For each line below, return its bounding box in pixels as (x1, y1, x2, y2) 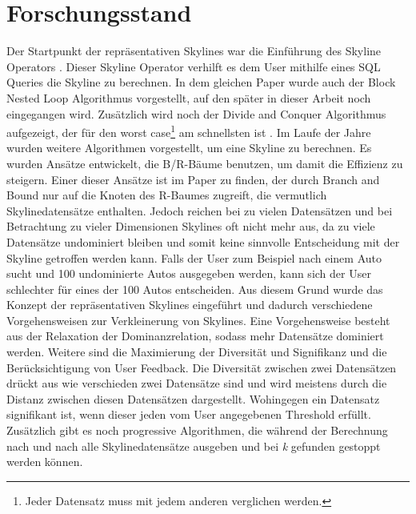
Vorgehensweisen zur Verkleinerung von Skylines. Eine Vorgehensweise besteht (6, 311, 390, 328)
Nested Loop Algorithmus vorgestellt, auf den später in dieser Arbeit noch (6, 89, 371, 106)
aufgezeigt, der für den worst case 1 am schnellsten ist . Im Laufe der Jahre (6, 122, 371, 140)
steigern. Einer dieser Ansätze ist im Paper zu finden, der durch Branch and (6, 171, 380, 187)
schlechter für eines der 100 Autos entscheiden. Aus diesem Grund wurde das (6, 280, 383, 297)
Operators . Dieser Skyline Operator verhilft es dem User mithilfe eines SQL (6, 58, 381, 74)
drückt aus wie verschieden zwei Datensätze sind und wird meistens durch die (6, 375, 387, 392)
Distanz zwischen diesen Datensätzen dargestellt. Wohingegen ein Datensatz (6, 390, 380, 407)
